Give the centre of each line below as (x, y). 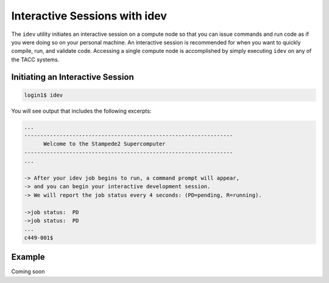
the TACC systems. (35, 59)
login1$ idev (44, 95)
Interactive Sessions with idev (89, 16)
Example (28, 257)
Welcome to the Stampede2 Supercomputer (104, 144)
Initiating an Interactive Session (73, 77)
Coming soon (28, 271)
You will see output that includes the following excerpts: (81, 111)
